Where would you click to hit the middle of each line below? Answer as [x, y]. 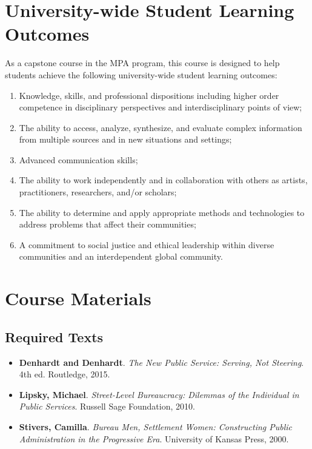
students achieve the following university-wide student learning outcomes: [141, 74]
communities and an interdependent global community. [121, 256]
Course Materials [78, 298]
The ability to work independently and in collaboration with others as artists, [163, 180]
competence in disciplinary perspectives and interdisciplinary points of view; [161, 107]
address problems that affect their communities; [108, 224]
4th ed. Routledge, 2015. [65, 374]
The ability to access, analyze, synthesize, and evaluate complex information [161, 127]
